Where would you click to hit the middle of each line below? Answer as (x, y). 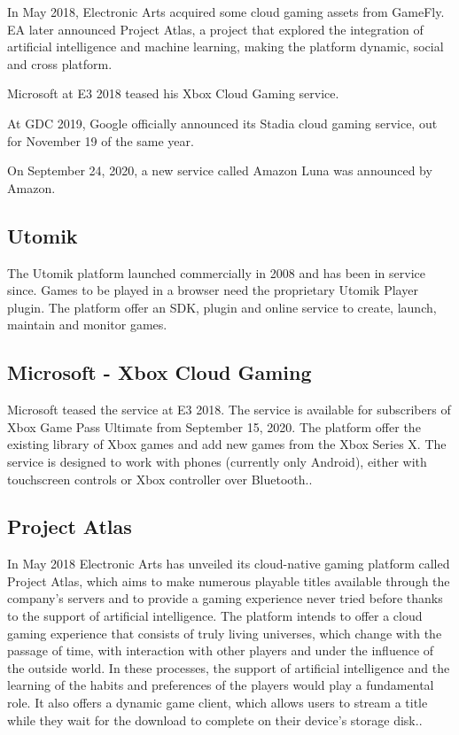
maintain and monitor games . (87, 325)
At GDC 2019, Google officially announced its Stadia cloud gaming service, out (222, 123)
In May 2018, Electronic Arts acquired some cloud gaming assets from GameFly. (226, 12)
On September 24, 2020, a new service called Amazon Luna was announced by (220, 170)
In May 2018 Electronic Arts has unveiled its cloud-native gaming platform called (229, 564)
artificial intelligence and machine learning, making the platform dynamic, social (226, 46)
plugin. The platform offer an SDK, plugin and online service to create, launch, (222, 307)
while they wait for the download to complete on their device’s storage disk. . (215, 720)
